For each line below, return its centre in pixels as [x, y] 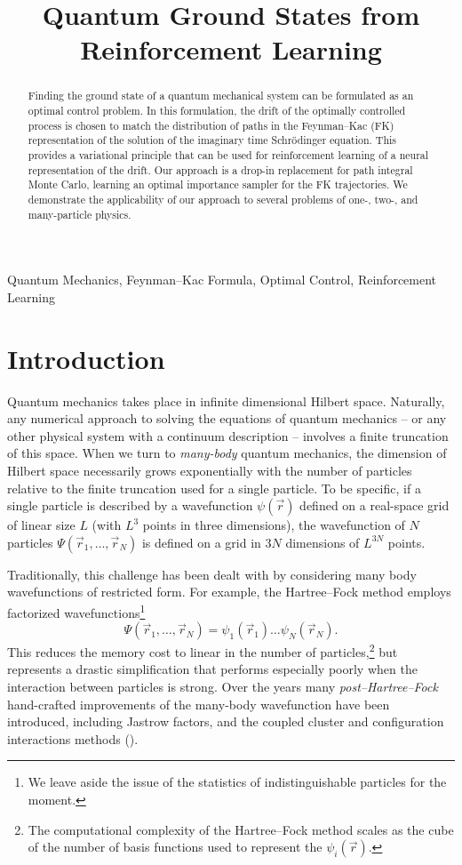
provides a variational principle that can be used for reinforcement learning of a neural [228, 154]
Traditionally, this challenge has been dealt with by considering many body [212, 574]
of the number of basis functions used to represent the [175, 847]
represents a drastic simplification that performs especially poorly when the [212, 669]
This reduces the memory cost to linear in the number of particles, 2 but [203, 650]
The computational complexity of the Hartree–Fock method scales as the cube [241, 829]
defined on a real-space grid [374, 505]
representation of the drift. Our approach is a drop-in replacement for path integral [220, 169]
